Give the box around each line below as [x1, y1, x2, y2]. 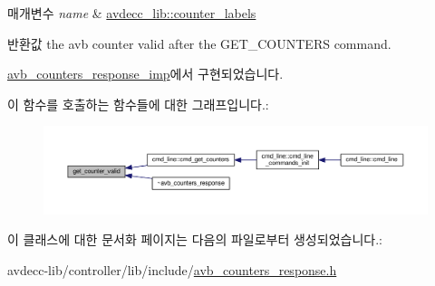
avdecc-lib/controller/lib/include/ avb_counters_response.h [7, 260, 337, 279]
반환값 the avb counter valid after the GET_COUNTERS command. [7, 33, 391, 52]
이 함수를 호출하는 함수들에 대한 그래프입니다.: [7, 94, 269, 113]
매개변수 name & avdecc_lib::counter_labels [7, 4, 256, 22]
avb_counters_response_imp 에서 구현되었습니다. [7, 64, 284, 83]
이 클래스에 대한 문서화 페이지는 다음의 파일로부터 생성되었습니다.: [7, 230, 382, 249]
